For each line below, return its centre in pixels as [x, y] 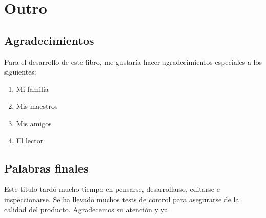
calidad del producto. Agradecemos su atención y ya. [87, 209]
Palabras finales [46, 168]
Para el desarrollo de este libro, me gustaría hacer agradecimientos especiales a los [133, 62]
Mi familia [32, 89]
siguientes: [20, 72]
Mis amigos [34, 123]
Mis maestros [37, 106]
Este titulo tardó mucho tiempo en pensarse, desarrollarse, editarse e [112, 189]
